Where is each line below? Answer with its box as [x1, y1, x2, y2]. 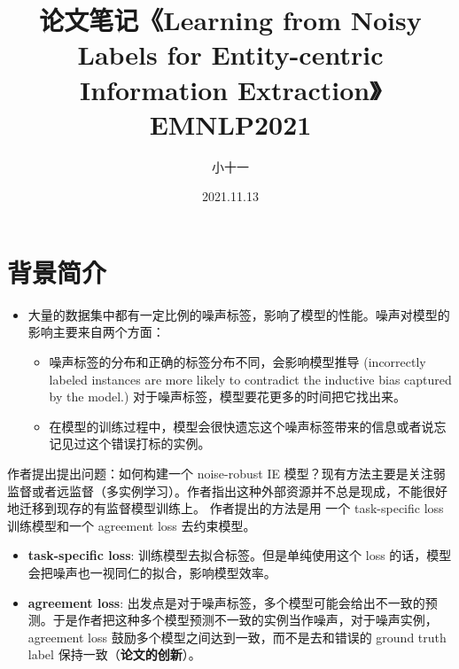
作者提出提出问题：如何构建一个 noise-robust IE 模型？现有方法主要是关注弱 [7, 463, 446, 482]
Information [79, 71, 229, 107]
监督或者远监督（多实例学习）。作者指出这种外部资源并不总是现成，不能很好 [7, 481, 447, 500]
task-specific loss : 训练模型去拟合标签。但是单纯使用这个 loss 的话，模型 [27, 546, 452, 564]
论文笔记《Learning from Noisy [39, 2, 422, 38]
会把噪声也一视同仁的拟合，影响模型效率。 [27, 563, 276, 581]
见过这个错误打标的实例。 [61, 434, 211, 453]
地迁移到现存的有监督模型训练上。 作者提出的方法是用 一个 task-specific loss [7, 499, 444, 517]
